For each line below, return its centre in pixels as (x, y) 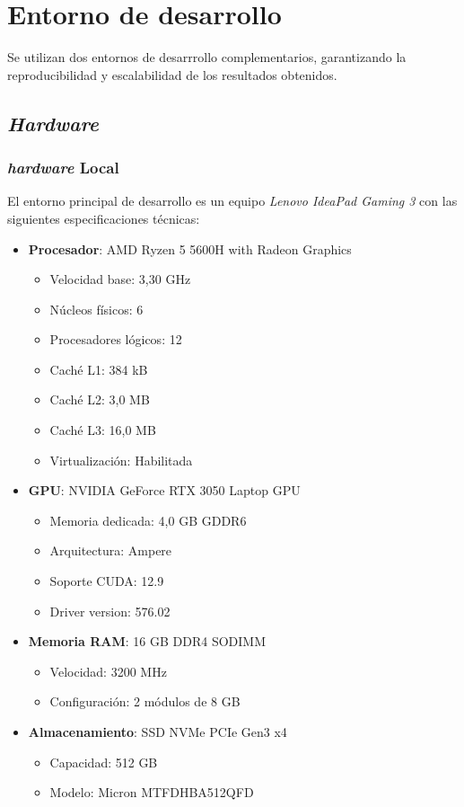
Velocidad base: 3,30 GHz (120, 279)
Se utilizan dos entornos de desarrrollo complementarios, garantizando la (207, 57)
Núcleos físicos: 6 (96, 309)
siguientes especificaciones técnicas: (104, 218)
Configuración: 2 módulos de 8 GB (145, 701)
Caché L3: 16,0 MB (103, 430)
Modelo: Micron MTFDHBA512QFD (152, 792)
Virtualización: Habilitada (121, 460)
